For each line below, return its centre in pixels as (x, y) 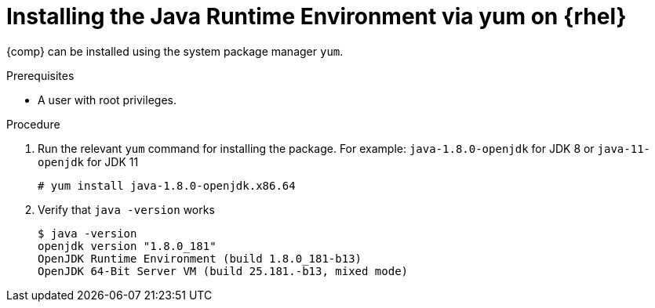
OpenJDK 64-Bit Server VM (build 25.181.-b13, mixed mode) (223, 271)
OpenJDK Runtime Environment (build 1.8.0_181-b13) (200, 258)
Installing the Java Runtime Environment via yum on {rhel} (317, 16)
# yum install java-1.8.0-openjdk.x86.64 (167, 185)
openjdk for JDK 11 (88, 161)
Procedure (33, 124)
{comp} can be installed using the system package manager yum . (175, 51)
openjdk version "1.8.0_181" (127, 246)
